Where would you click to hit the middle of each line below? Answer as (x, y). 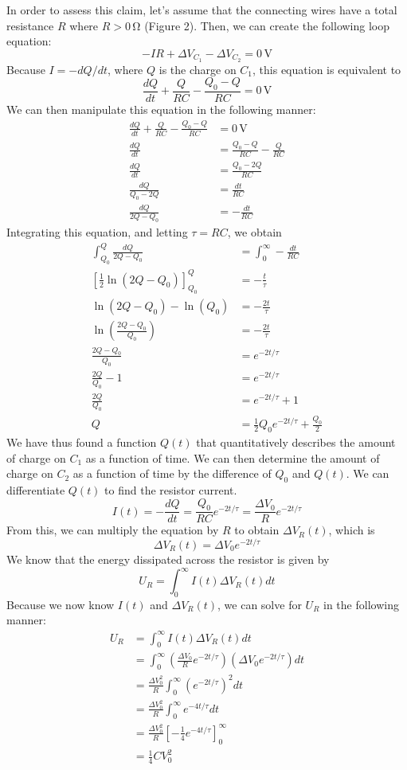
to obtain (257, 530)
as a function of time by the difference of (172, 473)
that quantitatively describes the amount (296, 442)
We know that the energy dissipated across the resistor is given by (168, 559)
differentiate (36, 489)
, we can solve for (260, 604)
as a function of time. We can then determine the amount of (233, 457)
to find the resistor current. (171, 489)
